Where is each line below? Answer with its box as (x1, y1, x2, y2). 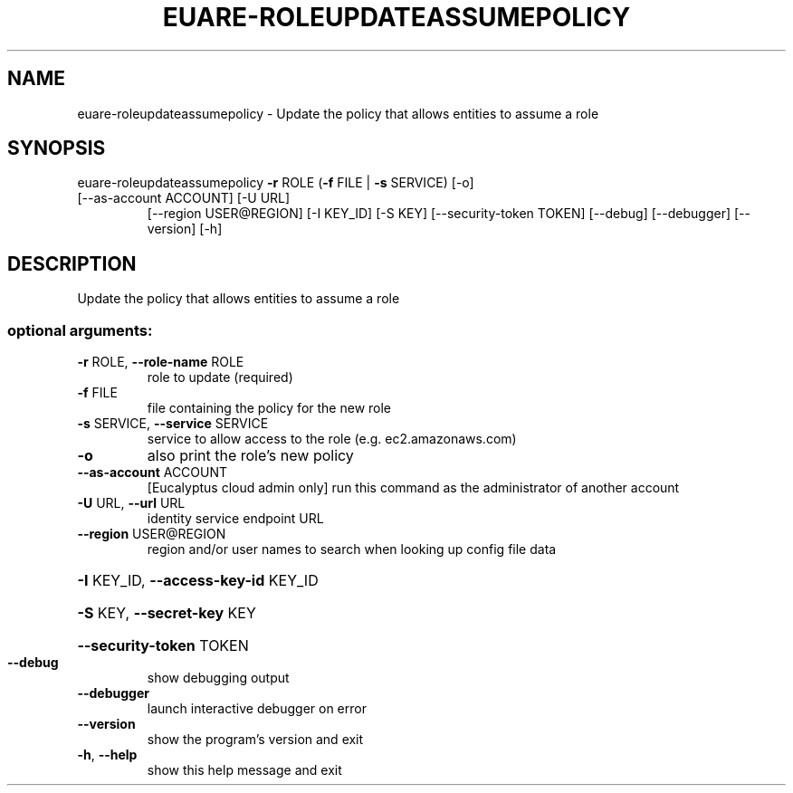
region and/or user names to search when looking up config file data (147, 541, 557, 558)
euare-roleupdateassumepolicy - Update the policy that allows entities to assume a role (77, 105, 599, 121)
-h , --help (77, 747, 138, 763)
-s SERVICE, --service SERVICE (77, 416, 269, 432)
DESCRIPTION (7, 252, 137, 275)
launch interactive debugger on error (147, 701, 367, 717)
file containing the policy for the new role (147, 400, 392, 416)
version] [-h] (147, 221, 223, 237)
